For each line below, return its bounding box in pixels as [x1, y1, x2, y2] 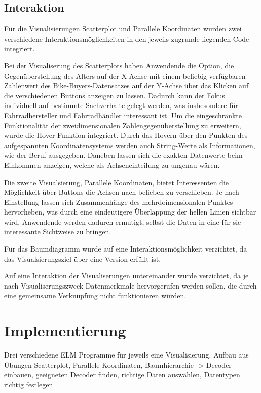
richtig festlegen [4, 379, 53, 389]
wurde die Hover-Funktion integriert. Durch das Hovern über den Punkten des [4, 130, 248, 140]
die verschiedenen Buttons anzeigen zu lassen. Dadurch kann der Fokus [4, 90, 225, 100]
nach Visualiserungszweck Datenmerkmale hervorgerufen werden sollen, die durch [4, 280, 257, 291]
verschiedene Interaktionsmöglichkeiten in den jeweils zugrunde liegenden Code [4, 33, 249, 44]
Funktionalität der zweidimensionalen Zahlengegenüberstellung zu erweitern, [4, 120, 241, 130]
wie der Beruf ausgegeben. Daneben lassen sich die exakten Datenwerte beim [4, 150, 243, 160]
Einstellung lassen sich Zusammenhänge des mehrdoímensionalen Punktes [4, 196, 233, 207]
